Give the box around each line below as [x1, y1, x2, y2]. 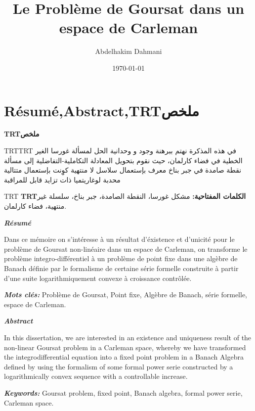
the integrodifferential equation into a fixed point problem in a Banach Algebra [4, 352, 244, 362]
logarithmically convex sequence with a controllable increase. [4, 371, 188, 381]
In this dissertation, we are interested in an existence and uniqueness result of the [4, 332, 252, 342]
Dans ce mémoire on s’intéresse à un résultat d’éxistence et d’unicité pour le [4, 234, 235, 244]
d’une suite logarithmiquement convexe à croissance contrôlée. [4, 273, 192, 283]
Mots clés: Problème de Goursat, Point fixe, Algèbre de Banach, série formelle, [4, 289, 248, 300]
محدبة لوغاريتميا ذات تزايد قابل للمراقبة [4, 174, 121, 184]
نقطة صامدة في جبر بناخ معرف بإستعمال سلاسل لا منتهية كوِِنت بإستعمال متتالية [4, 165, 242, 175]
